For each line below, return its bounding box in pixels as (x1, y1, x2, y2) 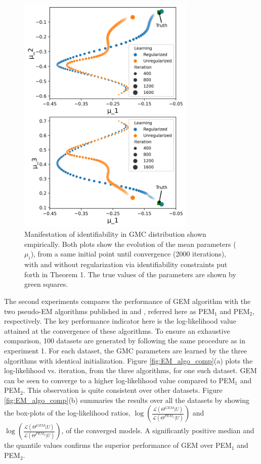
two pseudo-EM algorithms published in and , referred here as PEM (4, 305, 215, 316)
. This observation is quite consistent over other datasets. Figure (23, 385, 223, 395)
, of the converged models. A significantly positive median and (61, 425, 254, 436)
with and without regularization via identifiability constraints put (24, 259, 228, 270)
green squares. (24, 279, 68, 289)
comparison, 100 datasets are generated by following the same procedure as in (4, 335, 245, 346)
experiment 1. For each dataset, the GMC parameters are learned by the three (4, 345, 247, 355)
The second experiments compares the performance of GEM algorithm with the (4, 295, 251, 306)
